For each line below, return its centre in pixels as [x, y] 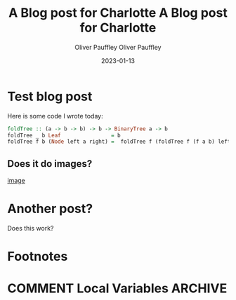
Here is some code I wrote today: [55, 116]
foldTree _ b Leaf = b [64, 135]
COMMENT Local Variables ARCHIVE [117, 288]
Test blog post [50, 96]
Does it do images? [50, 164]
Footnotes [38, 257]
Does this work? [31, 229]
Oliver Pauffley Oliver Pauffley [118, 47]
